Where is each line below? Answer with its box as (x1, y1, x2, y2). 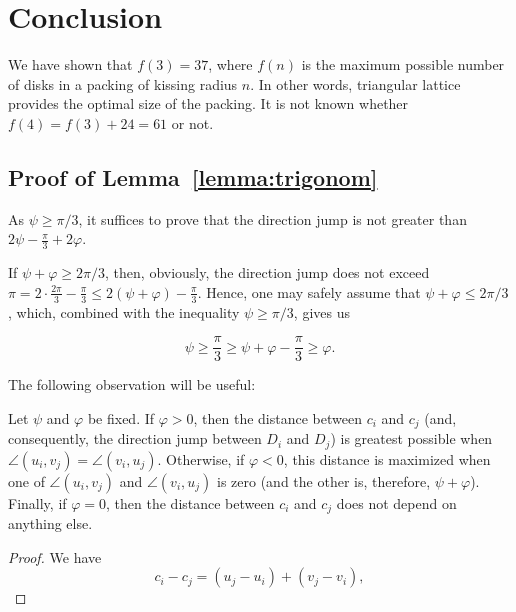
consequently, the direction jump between (8, 428, 262, 449)
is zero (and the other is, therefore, (217, 470, 431, 491)
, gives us (293, 301, 350, 322)
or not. (171, 112, 214, 133)
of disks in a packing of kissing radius (8, 73, 238, 94)
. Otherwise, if (157, 448, 245, 469)
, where (208, 54, 253, 75)
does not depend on (336, 492, 457, 513)
